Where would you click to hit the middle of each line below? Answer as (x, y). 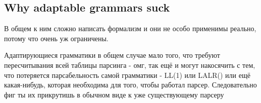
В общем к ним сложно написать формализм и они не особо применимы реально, (130, 28)
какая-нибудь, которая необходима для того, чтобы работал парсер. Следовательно (130, 85)
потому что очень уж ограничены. (56, 38)
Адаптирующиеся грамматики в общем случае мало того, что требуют (112, 55)
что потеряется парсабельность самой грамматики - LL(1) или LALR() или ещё (127, 75)
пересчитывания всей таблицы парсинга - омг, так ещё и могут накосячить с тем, (130, 65)
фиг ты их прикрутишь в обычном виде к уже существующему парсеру (114, 94)
